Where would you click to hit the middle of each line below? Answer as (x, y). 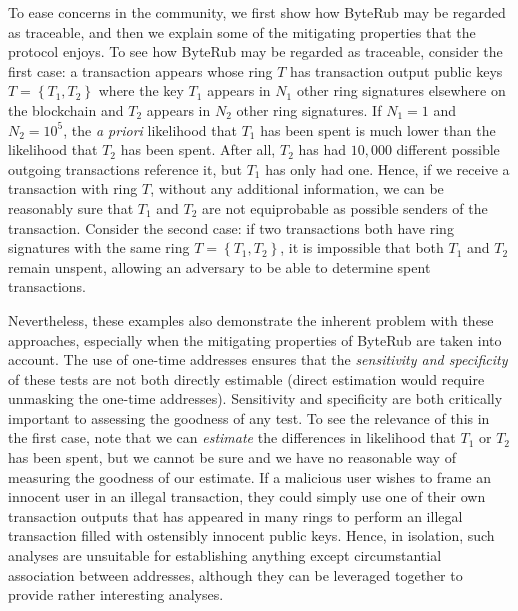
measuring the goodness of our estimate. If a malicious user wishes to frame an (249, 476)
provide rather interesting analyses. (116, 594)
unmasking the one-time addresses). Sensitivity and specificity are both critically (255, 398)
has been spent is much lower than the (378, 129)
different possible (448, 149)
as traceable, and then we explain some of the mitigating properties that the (242, 31)
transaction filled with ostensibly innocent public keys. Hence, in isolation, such (251, 535)
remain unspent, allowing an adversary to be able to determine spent (219, 266)
